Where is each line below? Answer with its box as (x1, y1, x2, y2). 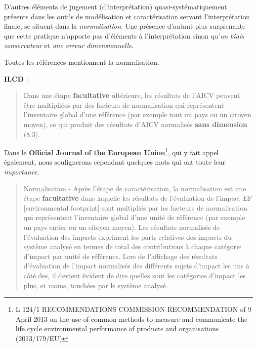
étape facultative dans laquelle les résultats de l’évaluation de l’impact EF (23, 193, 253, 203)
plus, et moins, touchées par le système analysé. (23, 280, 168, 290)
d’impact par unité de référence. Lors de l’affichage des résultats (23, 251, 217, 261)
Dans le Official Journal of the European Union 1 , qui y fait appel (4, 146, 219, 157)
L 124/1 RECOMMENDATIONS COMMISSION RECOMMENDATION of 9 (15, 304, 252, 314)
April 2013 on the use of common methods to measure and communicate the (15, 313, 248, 324)
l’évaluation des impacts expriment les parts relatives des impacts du (23, 231, 232, 242)
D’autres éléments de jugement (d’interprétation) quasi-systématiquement (4, 1, 227, 11)
